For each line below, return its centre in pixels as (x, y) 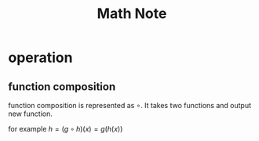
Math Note (132, 14)
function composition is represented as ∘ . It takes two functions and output (130, 105)
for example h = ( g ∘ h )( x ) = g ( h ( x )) (66, 129)
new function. (30, 114)
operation (40, 58)
